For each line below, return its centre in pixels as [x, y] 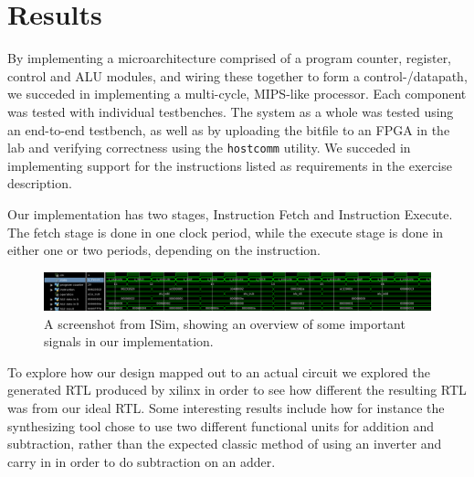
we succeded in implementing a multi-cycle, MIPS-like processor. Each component [237, 94]
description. [40, 183]
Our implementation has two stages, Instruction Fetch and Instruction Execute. [230, 213]
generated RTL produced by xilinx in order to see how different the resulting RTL [237, 390]
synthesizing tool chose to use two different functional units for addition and [221, 425]
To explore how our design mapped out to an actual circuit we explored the [219, 371]
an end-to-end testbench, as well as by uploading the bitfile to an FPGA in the [229, 129]
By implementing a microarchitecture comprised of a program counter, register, [230, 58]
